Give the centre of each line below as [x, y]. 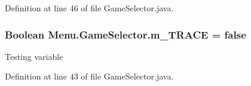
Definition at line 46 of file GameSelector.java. [89, 8]
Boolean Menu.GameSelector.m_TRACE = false [125, 34]
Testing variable [34, 56]
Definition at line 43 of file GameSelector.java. [89, 76]
